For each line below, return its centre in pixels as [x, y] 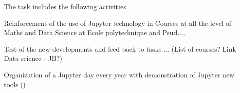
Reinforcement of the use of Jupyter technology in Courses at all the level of [118, 23]
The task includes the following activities [65, 6]
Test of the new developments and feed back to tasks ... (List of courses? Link [120, 48]
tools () [15, 84]
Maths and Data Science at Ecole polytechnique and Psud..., [94, 32]
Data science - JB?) [33, 58]
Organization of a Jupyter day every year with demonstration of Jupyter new [119, 74]
